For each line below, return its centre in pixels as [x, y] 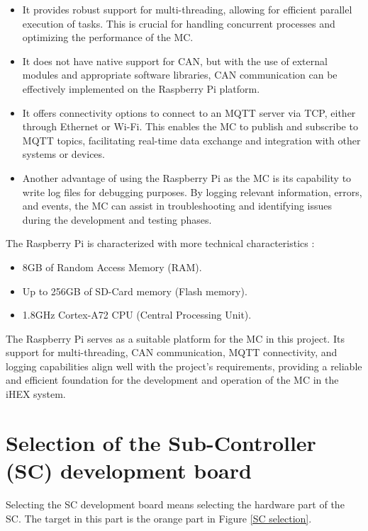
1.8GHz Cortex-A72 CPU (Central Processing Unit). [137, 315]
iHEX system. [36, 394]
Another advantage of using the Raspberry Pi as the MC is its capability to [187, 177]
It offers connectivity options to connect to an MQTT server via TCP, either [189, 112]
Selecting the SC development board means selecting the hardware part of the [175, 504]
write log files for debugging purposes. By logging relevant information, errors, [192, 192]
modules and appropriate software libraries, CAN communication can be [180, 75]
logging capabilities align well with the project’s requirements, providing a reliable [184, 366]
